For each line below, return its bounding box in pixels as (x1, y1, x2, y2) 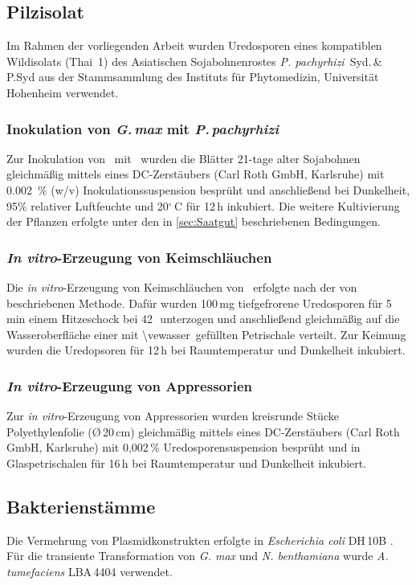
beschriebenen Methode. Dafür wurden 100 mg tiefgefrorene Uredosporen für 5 (6, 294, 392, 311)
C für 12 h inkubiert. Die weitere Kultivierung (173, 197, 400, 214)
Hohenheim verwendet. (6, 84, 119, 100)
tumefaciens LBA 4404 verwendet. (6, 562, 173, 579)
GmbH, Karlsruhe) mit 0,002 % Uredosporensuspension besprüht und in (6, 439, 361, 456)
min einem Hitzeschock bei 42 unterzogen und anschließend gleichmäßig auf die (6, 310, 400, 327)
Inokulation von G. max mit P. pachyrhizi (6, 118, 279, 138)
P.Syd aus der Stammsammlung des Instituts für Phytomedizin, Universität (6, 68, 379, 85)
